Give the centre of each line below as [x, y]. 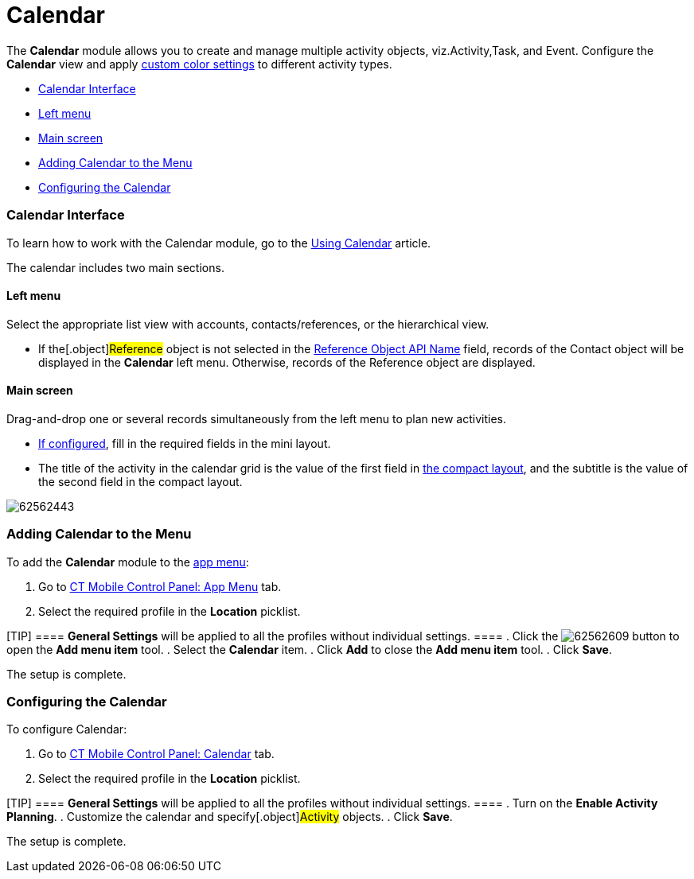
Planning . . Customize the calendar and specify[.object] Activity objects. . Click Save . [230, 817]
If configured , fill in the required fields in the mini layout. [185, 443]
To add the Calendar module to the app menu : [128, 562]
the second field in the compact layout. [140, 481]
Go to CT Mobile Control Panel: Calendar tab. [156, 754]
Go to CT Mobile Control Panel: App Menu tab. [160, 586]
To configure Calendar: [67, 729]
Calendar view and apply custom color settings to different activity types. [199, 64]
